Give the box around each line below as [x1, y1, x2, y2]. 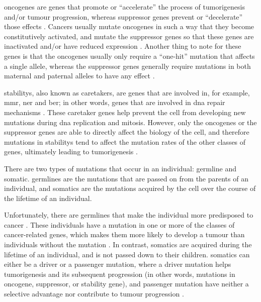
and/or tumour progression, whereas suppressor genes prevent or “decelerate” [4, 11, 243, 22]
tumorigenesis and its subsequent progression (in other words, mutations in [4, 268, 235, 279]
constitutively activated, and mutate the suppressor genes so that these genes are [4, 31, 254, 41]
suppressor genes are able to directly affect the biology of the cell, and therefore [4, 127, 249, 137]
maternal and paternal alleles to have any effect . [4, 70, 155, 81]
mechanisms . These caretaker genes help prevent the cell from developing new [4, 107, 246, 117]
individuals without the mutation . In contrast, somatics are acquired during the [4, 239, 252, 250]
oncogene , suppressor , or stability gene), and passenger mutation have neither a [4, 278, 249, 289]
